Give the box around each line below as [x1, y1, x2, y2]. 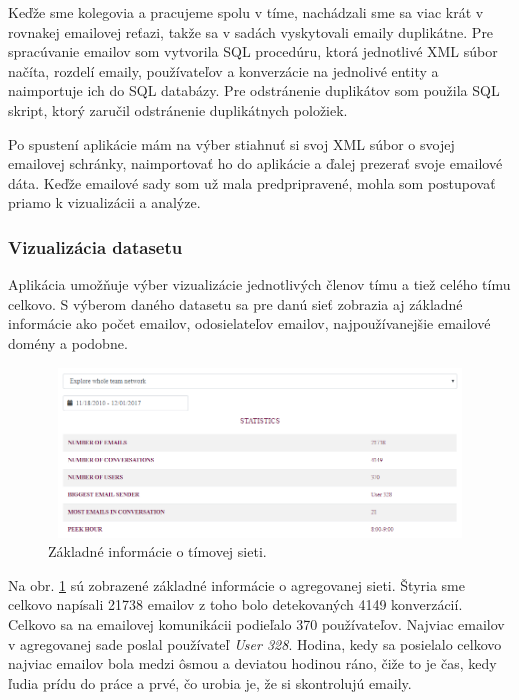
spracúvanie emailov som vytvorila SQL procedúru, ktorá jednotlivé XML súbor [8, 41, 498, 62]
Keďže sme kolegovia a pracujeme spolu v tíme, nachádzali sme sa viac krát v [8, 2, 484, 22]
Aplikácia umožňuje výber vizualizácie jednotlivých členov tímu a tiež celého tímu [8, 274, 511, 295]
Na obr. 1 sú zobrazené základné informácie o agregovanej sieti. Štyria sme [8, 574, 465, 595]
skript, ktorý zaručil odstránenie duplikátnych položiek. [8, 99, 348, 120]
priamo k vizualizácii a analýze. [8, 192, 201, 213]
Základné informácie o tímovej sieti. [48, 541, 267, 562]
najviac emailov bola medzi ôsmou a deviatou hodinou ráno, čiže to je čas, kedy [8, 653, 497, 674]
